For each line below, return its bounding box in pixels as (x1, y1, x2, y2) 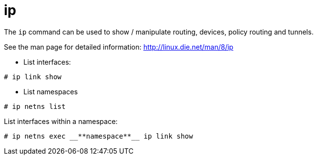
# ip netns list (4, 102, 66, 110)
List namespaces (23, 87, 78, 96)
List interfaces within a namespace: (4, 117, 118, 125)
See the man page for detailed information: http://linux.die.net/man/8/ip (4, 42, 234, 51)
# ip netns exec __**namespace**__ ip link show (4, 132, 193, 140)
